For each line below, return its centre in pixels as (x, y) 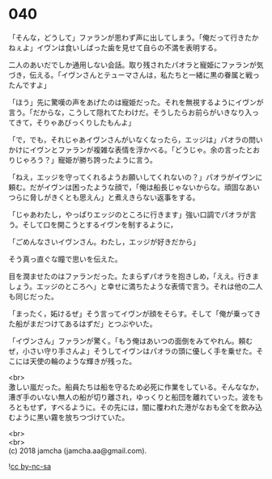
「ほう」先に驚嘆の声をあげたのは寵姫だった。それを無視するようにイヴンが (136, 102)
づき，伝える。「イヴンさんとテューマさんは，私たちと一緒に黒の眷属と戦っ (134, 74)
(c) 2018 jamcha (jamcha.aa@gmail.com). (78, 451)
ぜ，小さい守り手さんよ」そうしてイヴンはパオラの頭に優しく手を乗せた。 (132, 351)
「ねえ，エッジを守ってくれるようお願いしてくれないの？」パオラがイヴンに (136, 177)
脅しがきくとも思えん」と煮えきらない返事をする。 (115, 197)
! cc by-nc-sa (30, 466)
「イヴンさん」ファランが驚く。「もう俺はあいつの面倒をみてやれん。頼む (131, 341)
